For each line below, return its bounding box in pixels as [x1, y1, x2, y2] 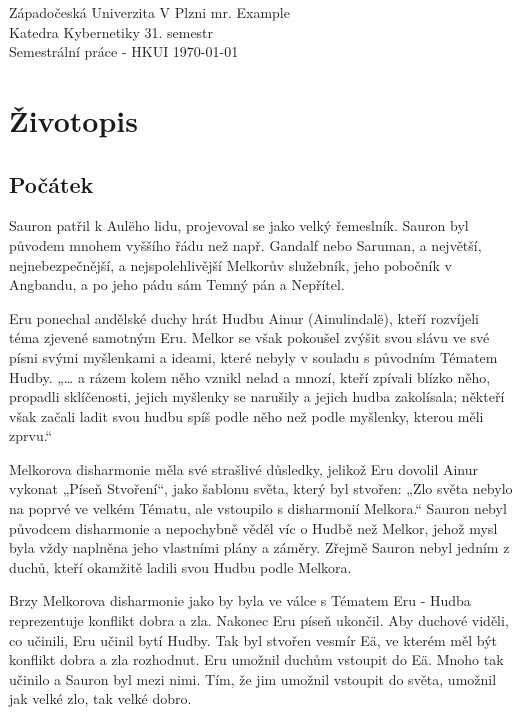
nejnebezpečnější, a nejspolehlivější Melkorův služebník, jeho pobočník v [9, 254, 452, 275]
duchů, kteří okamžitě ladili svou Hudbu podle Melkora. [9, 556, 352, 577]
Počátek [9, 168, 94, 199]
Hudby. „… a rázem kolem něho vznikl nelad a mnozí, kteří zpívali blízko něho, [9, 366, 491, 387]
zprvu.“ [9, 425, 53, 446]
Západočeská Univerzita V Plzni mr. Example [9, 2, 290, 22]
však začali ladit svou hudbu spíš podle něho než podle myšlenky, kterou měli [9, 405, 484, 426]
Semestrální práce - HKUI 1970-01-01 [9, 41, 239, 62]
